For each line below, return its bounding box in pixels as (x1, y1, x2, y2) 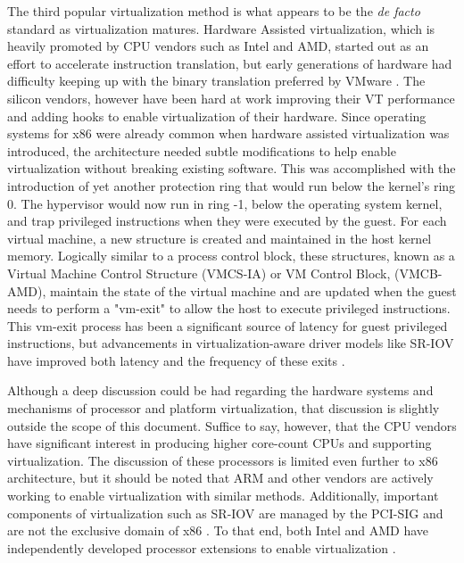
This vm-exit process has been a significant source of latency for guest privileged (7, 316, 448, 335)
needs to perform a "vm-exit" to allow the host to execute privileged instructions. (7, 299, 451, 318)
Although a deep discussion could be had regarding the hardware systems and (7, 381, 434, 400)
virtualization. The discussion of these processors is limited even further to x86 (7, 451, 438, 469)
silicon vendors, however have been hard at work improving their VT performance (7, 88, 455, 107)
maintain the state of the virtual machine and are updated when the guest (50, 281, 457, 300)
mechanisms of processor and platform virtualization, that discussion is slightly (7, 399, 440, 418)
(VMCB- (394, 263, 443, 282)
